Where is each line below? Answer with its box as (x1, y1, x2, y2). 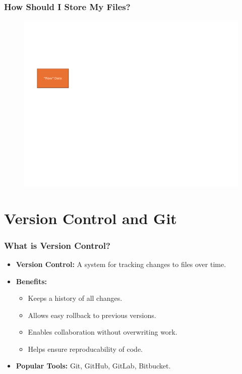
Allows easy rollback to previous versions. (28, 309, 156, 320)
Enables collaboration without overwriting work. (28, 327, 177, 337)
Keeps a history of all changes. (28, 293, 123, 303)
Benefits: (16, 276, 47, 286)
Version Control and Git (4, 207, 177, 228)
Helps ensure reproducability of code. (28, 343, 143, 354)
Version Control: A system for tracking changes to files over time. (16, 258, 226, 269)
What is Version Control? (4, 239, 110, 251)
